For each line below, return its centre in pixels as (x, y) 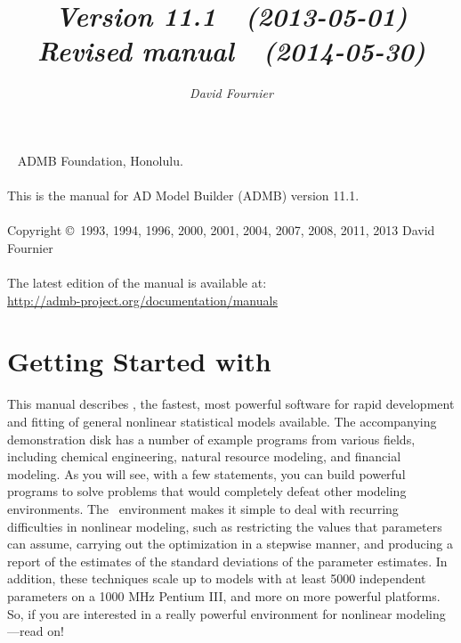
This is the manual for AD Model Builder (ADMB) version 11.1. (183, 195)
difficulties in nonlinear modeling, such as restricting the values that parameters (225, 526)
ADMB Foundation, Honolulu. (100, 160)
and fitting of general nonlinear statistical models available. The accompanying (222, 421)
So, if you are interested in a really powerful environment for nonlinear (200, 613)
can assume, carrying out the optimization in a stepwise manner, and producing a (230, 544)
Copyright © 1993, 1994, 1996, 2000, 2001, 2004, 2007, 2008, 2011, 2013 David (221, 230)
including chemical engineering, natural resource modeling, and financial (204, 456)
